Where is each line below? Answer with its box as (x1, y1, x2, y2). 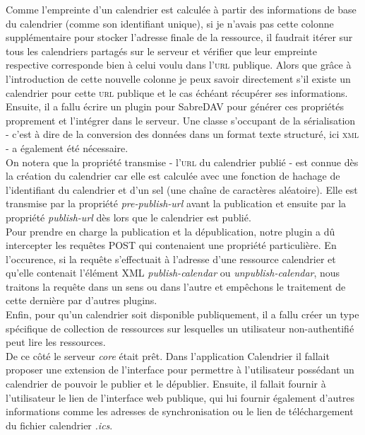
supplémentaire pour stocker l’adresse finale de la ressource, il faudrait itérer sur (6, 30, 353, 45)
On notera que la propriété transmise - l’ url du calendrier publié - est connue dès (6, 154, 359, 169)
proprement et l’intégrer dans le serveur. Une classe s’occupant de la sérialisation (6, 112, 356, 127)
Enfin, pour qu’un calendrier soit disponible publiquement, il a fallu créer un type (6, 307, 359, 322)
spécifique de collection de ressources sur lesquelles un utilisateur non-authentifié (6, 320, 354, 335)
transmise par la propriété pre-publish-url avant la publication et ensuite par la (6, 196, 347, 211)
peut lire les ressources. (6, 335, 106, 349)
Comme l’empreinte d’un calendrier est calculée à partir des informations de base (6, 2, 357, 16)
